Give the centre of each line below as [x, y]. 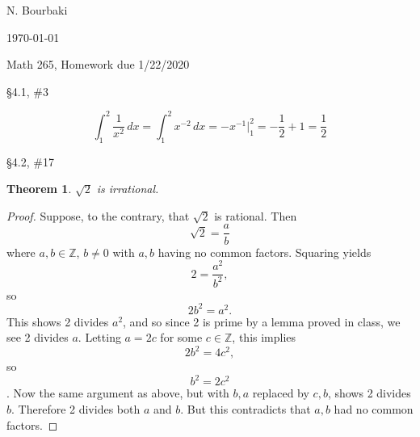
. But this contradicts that [246, 409]
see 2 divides [38, 337]
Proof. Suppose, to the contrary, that [98, 215]
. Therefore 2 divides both [76, 409]
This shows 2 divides [58, 321]
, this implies [264, 337]
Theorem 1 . [39, 189]
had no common [374, 409]
